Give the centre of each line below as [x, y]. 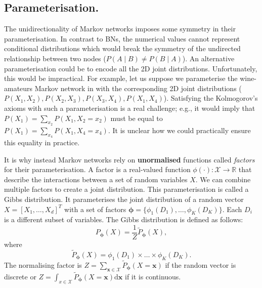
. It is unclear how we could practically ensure [179, 130]
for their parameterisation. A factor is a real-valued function [97, 169]
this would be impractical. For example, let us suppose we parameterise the [121, 78]
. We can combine [223, 179]
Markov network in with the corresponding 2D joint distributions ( [138, 88]
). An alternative [208, 58]
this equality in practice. [42, 142]
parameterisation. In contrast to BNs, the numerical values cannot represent [122, 38]
